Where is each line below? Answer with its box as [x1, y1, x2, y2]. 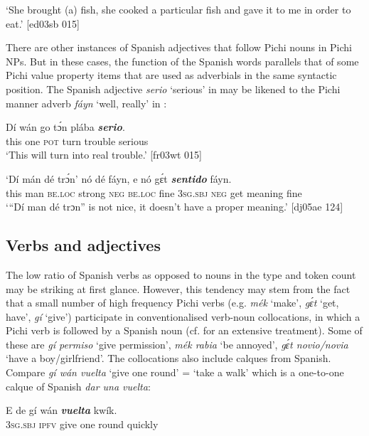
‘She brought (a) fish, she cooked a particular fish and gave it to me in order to [6, 2, 351, 16]
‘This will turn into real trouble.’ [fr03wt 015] [6, 147, 202, 162]
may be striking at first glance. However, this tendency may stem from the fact [6, 281, 351, 296]
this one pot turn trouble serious [6, 133, 149, 148]
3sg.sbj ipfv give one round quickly [6, 416, 159, 431]
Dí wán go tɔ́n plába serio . [6, 119, 125, 134]
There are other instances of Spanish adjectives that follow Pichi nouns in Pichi [6, 40, 353, 55]
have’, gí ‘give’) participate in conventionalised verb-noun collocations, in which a [6, 309, 360, 324]
